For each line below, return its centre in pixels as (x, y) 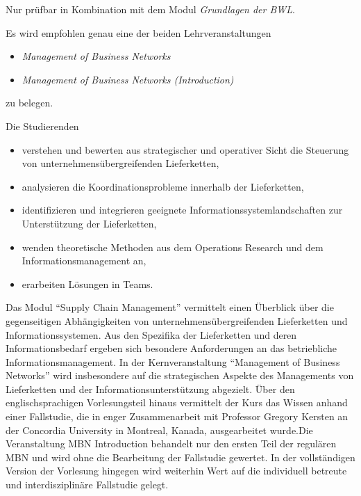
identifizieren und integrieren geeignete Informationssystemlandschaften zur (182, 210)
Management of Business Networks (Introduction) (128, 79)
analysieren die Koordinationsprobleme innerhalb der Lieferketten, (163, 186)
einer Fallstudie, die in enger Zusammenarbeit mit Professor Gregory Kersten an (177, 416)
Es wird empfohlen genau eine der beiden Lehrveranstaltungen (138, 32)
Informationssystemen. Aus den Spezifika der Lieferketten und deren (151, 334)
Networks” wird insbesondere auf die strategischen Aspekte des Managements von (180, 375)
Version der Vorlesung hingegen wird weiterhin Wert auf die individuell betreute (176, 471)
